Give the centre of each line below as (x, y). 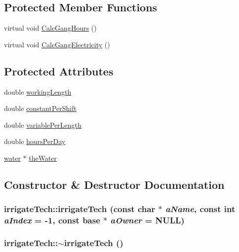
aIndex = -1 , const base (52, 220)
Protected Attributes (59, 71)
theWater (43, 158)
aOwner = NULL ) (147, 220)
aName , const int (200, 209)
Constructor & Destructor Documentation (114, 184)
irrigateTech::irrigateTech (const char (80, 209)
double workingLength (38, 91)
